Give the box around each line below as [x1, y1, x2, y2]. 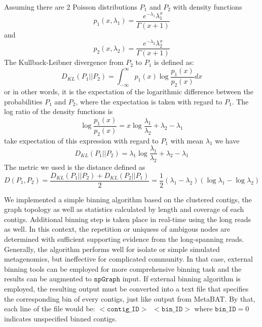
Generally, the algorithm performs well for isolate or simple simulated [4, 243, 220, 254]
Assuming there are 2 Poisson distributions [4, 2, 137, 12]
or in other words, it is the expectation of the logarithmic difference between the [4, 86, 253, 97]
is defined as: [154, 57, 194, 67]
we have [215, 135, 240, 146]
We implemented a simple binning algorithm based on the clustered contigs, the [4, 194, 252, 204]
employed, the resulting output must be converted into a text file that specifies [4, 283, 249, 294]
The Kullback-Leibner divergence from [4, 57, 124, 67]
